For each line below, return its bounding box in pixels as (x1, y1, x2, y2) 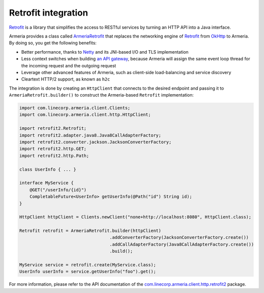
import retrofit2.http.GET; (19, 146, 87, 152)
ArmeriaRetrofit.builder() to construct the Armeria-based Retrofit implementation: (9, 92, 194, 98)
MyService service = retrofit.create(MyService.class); (19, 262, 156, 268)
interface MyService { (19, 180, 74, 186)
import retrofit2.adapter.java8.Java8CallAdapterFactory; (19, 132, 161, 138)
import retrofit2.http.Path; (19, 153, 89, 158)
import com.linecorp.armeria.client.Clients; (19, 105, 131, 111)
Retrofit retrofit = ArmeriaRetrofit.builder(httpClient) (19, 228, 161, 234)
